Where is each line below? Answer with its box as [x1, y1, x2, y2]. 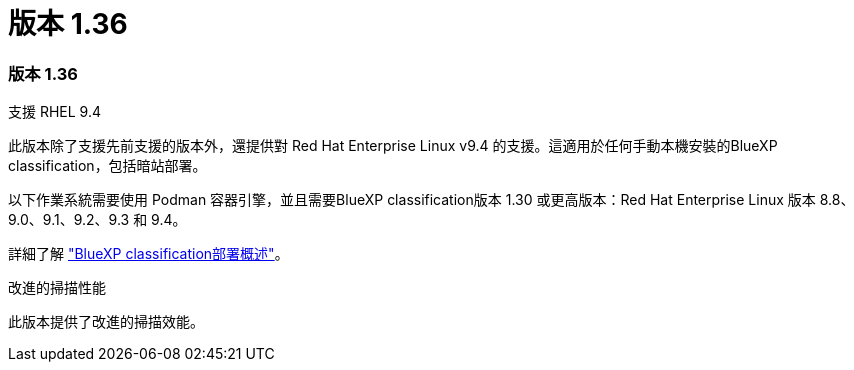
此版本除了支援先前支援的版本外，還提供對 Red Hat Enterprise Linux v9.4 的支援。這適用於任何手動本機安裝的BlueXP [8, 137, 778, 155]
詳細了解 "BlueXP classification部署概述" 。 [8, 245, 289, 263]
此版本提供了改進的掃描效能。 [8, 313, 204, 331]
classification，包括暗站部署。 [8, 157, 207, 175]
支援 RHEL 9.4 [8, 103, 102, 121]
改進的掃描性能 [8, 279, 106, 297]
